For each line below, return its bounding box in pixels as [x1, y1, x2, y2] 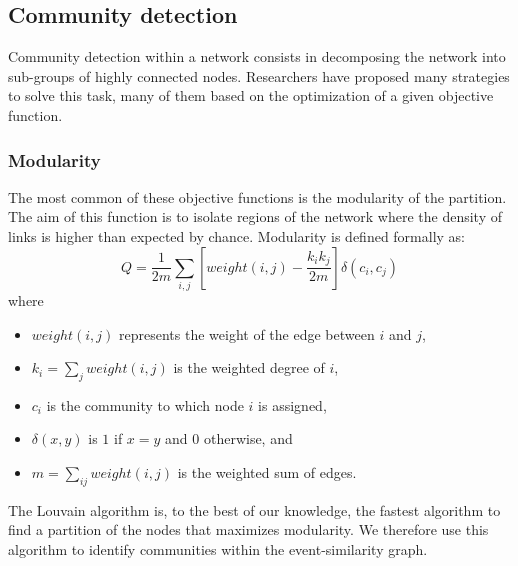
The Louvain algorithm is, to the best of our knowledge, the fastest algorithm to [8, 499, 501, 520]
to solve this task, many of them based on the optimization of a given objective [8, 85, 494, 106]
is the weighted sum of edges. [177, 462, 357, 483]
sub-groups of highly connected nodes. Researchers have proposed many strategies [8, 65, 510, 86]
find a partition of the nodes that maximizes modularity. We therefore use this [8, 519, 489, 540]
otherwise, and [203, 428, 293, 449]
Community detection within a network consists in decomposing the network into [8, 46, 506, 67]
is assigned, [258, 394, 327, 415]
